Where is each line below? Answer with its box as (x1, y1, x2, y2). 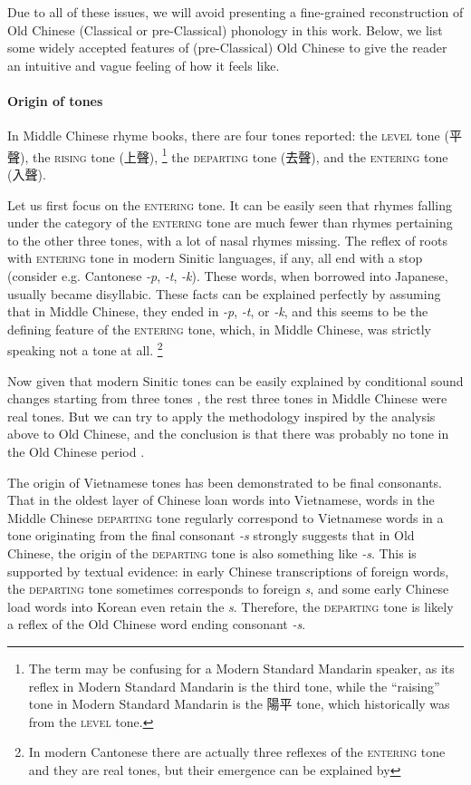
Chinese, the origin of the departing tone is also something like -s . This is (7, 543, 417, 562)
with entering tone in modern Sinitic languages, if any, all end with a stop (7, 248, 423, 267)
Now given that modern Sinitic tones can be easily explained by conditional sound (7, 371, 464, 390)
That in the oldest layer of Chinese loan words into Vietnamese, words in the (7, 490, 435, 509)
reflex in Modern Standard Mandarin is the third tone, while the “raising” (28, 676, 440, 695)
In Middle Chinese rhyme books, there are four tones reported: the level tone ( (7, 126, 449, 145)
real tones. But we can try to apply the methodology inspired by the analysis (7, 406, 436, 425)
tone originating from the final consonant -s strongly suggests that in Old (7, 526, 415, 545)
